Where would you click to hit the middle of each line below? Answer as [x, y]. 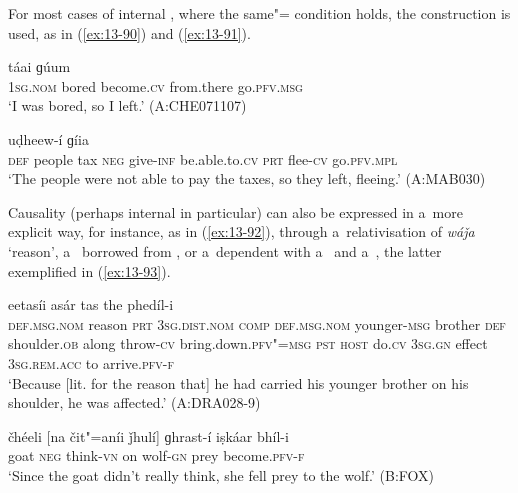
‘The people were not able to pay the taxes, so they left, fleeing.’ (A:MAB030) [247, 178]
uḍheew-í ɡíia [48, 138]
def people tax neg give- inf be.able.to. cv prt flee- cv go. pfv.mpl [203, 158]
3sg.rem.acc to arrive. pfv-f [91, 362]
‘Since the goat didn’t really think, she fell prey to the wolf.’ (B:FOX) [221, 474]
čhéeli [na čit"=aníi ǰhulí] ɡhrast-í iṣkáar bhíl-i [148, 435]
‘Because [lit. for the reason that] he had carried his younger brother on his [238, 382]
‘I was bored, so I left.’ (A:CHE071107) [127, 105]
